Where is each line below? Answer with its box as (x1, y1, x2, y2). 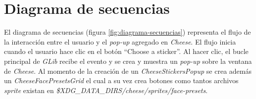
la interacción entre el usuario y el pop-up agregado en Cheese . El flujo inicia (4, 36, 236, 47)
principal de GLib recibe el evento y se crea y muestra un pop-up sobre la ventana (4, 55, 252, 66)
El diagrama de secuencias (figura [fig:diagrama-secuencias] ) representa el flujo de (4, 27, 251, 37)
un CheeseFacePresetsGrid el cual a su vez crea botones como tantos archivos (4, 75, 239, 86)
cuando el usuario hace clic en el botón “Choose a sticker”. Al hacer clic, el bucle (4, 46, 249, 56)
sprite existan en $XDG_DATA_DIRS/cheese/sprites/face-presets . (4, 85, 208, 95)
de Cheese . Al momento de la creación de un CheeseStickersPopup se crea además (4, 65, 252, 76)
